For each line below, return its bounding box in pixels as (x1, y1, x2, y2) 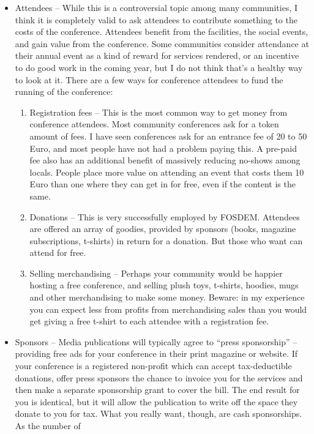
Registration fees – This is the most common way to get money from (29, 105, 288, 118)
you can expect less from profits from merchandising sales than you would (29, 302, 307, 315)
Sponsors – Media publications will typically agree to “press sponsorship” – (15, 335, 297, 348)
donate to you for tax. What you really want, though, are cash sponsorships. (15, 407, 302, 420)
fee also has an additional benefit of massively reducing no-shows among (29, 154, 301, 166)
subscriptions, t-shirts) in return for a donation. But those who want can (29, 234, 303, 247)
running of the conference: (15, 85, 113, 98)
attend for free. (29, 246, 86, 259)
